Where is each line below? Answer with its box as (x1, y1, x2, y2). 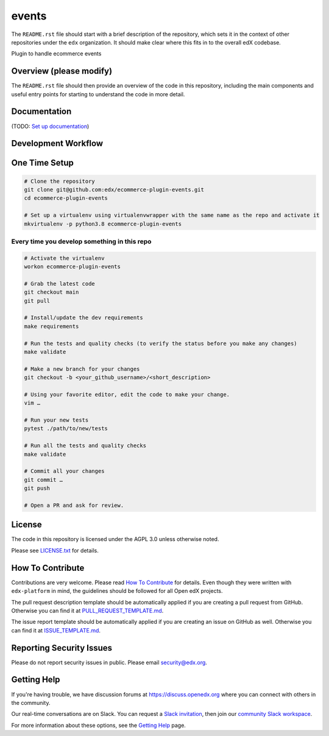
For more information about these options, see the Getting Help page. (11, 721, 186, 729)
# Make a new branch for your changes (24, 366, 140, 372)
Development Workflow (11, 138, 104, 149)
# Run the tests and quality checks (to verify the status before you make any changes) (24, 340, 298, 347)
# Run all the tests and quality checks (24, 442, 146, 449)
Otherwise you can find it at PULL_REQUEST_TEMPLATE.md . (11, 607, 164, 614)
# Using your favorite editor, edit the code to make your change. (24, 391, 230, 398)
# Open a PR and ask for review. (24, 501, 124, 509)
